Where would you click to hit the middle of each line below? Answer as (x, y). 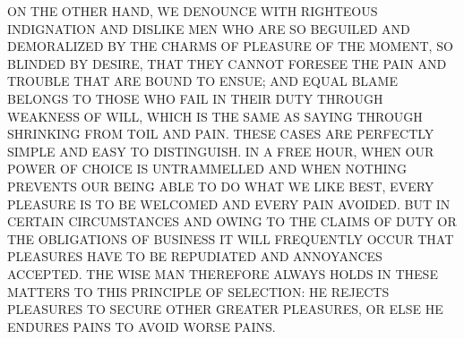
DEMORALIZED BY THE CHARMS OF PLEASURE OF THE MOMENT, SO (230, 46)
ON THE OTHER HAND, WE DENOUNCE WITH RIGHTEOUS (193, 11)
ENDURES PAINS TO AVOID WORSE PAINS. (142, 326)
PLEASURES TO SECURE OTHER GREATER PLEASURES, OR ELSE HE (225, 309)
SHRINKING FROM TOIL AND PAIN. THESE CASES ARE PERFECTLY (221, 134)
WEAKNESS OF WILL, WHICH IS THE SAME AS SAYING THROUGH (215, 116)
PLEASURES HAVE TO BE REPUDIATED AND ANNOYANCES (195, 256)
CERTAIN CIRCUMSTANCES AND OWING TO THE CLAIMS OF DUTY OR (232, 221)
